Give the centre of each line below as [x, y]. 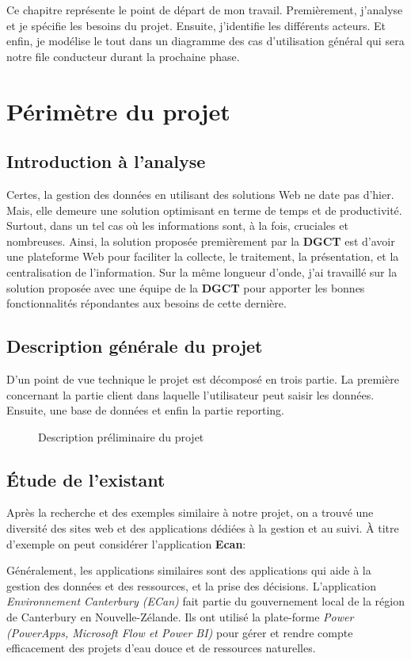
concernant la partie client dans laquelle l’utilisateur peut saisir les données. [190, 394]
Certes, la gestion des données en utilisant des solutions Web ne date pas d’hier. [200, 194]
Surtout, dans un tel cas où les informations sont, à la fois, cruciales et [177, 225]
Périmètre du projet [118, 111]
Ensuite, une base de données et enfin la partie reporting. [145, 410]
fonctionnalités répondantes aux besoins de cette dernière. [147, 303]
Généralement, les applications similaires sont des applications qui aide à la [189, 570]
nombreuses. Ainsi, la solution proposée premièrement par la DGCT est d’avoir [201, 241]
